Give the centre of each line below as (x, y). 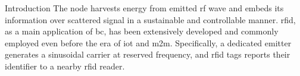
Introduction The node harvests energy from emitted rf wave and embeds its (144, 8)
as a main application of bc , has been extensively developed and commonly (142, 31)
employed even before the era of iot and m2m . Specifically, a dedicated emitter (148, 42)
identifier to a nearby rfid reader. (65, 66)
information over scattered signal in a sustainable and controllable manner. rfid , (150, 19)
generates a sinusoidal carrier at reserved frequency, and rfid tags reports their (148, 54)
